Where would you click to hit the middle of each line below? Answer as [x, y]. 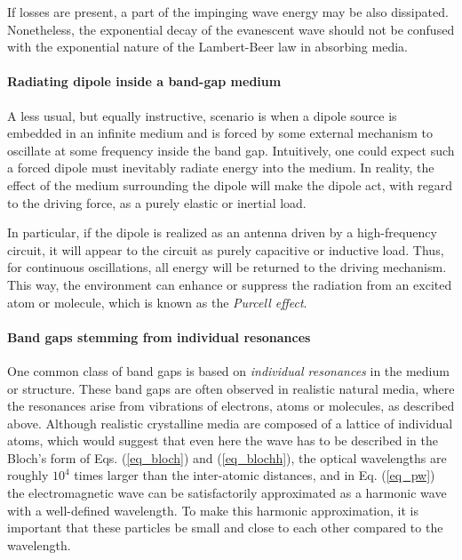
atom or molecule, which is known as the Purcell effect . [157, 302]
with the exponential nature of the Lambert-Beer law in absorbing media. [207, 47]
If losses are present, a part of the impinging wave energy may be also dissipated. [228, 12]
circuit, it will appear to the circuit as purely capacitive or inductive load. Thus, [226, 249]
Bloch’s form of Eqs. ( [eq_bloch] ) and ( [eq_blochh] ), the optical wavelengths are [227, 457]
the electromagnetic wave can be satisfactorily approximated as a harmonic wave [227, 493]
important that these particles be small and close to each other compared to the [225, 528]
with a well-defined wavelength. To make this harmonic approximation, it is [213, 510]
